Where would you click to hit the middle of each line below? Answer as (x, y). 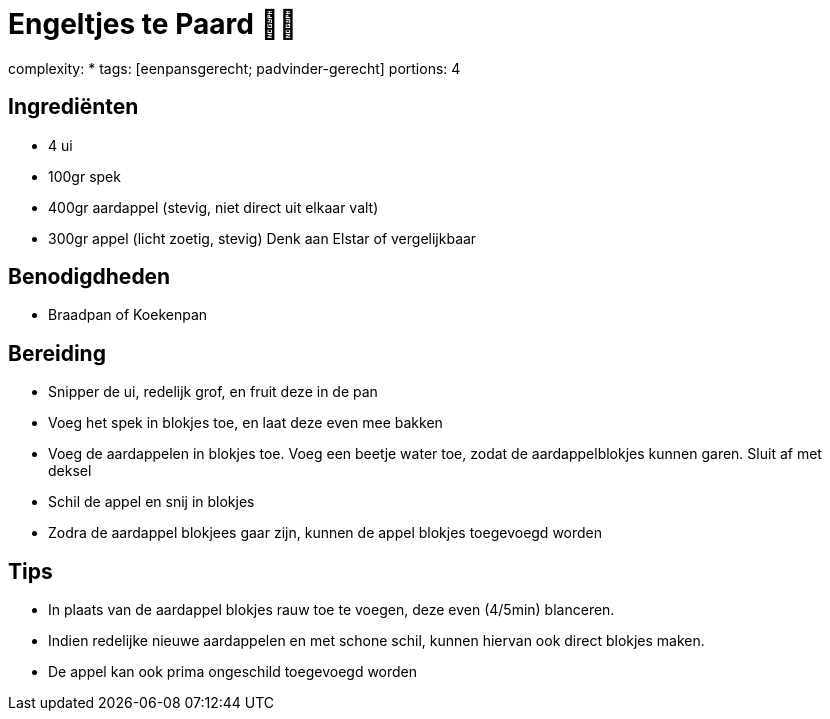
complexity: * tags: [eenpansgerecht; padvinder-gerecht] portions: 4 (234, 68)
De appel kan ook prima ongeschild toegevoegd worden (233, 672)
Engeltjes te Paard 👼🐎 (153, 24)
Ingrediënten (73, 107)
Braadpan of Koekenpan (128, 315)
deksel (70, 471)
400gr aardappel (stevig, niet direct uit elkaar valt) (213, 207)
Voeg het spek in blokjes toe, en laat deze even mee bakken (245, 423)
